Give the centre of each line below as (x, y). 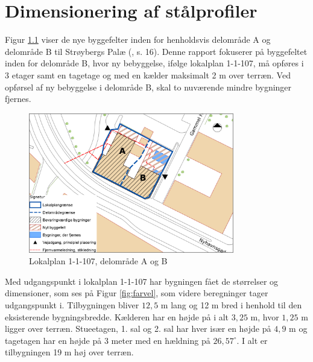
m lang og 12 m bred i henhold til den (231, 304)
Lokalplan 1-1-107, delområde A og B (98, 261)
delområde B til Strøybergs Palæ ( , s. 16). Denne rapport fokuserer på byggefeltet (156, 51)
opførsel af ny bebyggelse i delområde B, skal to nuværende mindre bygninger (148, 87)
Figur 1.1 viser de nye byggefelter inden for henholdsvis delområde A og (138, 40)
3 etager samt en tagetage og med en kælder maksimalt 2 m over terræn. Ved (148, 75)
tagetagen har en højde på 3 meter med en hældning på (108, 340)
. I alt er (252, 340)
